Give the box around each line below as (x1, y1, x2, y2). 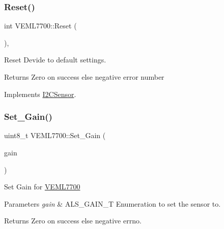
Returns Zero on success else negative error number (4, 72, 164, 82)
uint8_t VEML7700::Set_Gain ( (4, 130, 106, 141)
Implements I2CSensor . (4, 88, 76, 99)
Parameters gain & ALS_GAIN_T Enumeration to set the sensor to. (4, 198, 221, 209)
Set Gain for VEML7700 (4, 181, 80, 192)
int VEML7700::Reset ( (4, 20, 77, 31)
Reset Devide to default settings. (4, 54, 106, 65)
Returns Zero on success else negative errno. (4, 215, 142, 226)
